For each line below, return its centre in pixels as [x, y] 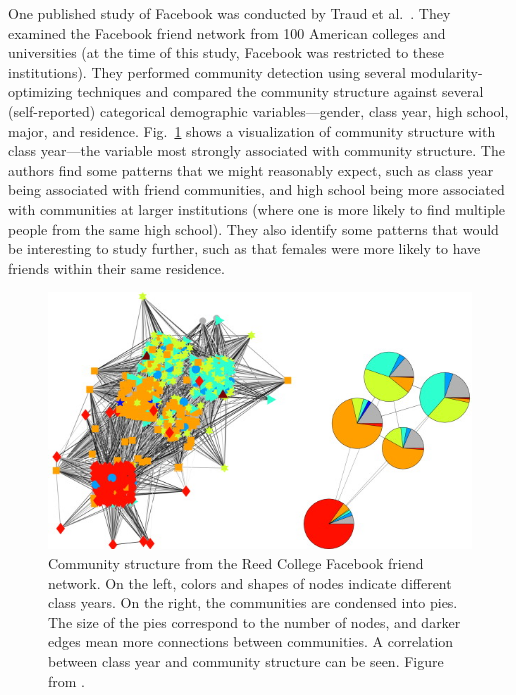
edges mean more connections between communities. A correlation [251, 641]
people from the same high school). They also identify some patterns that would [253, 228]
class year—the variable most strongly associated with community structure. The [256, 150]
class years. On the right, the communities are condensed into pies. [253, 602]
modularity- [446, 71]
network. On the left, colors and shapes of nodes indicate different [250, 582]
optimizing [40, 91]
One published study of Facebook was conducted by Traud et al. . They [229, 13]
